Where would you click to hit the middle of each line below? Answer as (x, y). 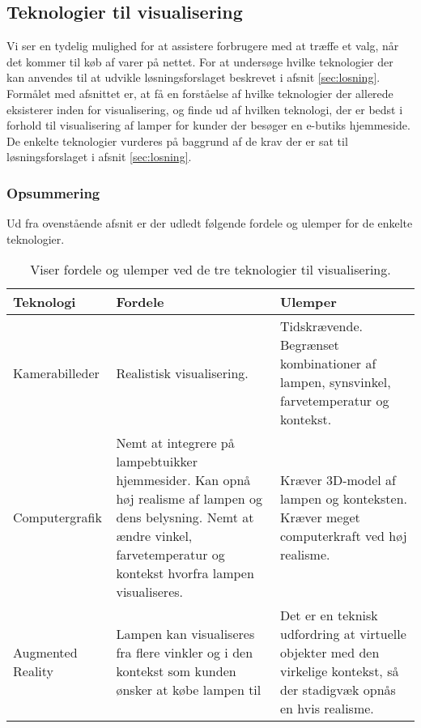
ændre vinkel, (154, 536)
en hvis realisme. (327, 709)
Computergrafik (57, 517)
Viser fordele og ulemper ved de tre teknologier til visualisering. (210, 270)
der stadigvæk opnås (338, 690)
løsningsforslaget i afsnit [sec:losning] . (99, 157)
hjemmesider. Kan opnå (183, 480)
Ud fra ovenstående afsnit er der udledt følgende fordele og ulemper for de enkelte (210, 223)
